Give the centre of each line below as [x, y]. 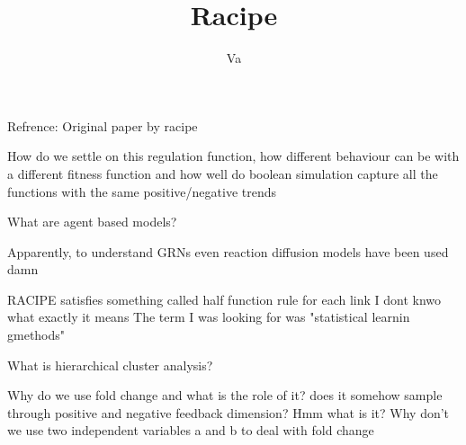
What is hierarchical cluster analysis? [110, 365]
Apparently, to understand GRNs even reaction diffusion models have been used [228, 251]
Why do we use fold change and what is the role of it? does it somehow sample [225, 395]
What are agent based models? [92, 222]
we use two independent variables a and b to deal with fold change [191, 430]
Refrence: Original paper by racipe [103, 125]
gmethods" [36, 335]
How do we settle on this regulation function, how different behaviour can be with [233, 156]
